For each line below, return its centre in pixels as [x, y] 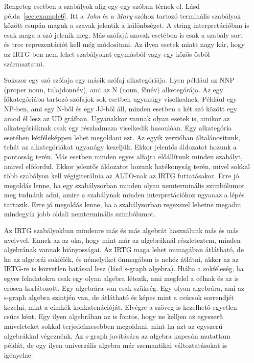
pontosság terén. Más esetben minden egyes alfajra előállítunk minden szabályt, [123, 156]
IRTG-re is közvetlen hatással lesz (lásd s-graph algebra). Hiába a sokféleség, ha [124, 268]
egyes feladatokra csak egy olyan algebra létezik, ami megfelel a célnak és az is [121, 278]
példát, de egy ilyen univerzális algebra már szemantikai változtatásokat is [115, 345]
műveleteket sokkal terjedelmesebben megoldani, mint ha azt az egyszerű [113, 326]
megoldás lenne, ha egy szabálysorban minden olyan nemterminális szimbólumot [124, 185]
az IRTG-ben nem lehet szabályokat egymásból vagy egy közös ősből [107, 53]
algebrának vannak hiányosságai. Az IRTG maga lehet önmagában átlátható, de [124, 249]
